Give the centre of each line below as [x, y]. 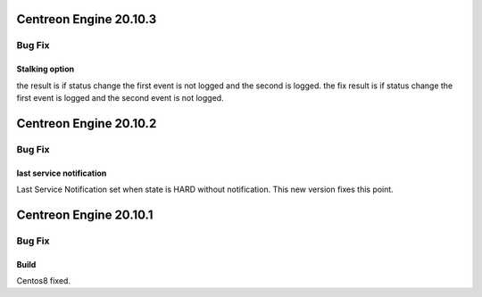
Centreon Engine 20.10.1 [85, 214]
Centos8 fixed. [44, 280]
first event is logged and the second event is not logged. [120, 97]
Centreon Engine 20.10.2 [87, 124]
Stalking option [46, 69]
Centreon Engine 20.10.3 [87, 19]
